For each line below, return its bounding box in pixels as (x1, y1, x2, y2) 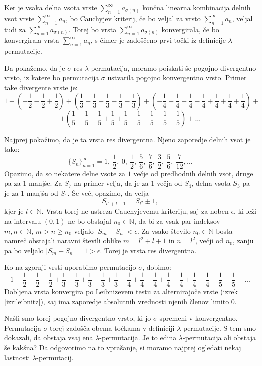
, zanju (232, 235, 254, 246)
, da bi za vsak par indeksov (134, 215, 220, 226)
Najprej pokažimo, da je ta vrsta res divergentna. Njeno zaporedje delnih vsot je (4, 134, 251, 144)
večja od (156, 178, 182, 188)
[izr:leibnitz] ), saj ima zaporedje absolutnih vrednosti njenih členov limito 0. (4, 296, 237, 306)
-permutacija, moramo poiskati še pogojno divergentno (88, 62, 256, 73)
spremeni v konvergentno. (159, 313, 238, 323)
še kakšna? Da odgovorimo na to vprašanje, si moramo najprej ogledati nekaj (4, 342, 241, 352)
